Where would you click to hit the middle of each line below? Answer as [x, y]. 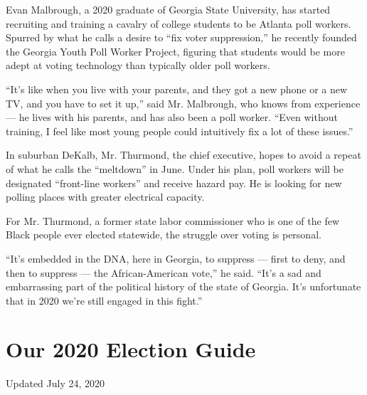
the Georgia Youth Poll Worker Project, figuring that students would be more [175, 51]
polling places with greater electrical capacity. [105, 197]
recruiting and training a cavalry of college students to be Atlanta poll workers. [179, 23]
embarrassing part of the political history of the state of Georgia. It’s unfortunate [183, 286]
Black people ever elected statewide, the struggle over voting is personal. [164, 235]
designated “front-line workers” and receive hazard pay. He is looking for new [174, 183]
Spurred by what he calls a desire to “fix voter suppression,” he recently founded [181, 37]
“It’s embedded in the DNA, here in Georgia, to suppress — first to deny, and [176, 258]
